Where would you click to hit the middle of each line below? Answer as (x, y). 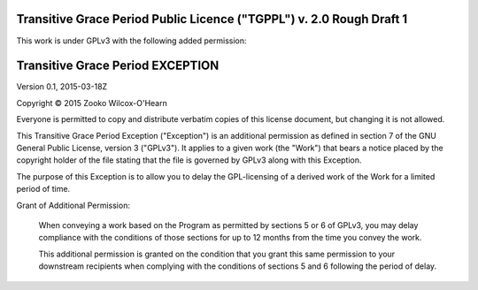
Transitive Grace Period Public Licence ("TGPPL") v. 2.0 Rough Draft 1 (212, 19)
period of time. (43, 189)
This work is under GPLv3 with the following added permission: (131, 41)
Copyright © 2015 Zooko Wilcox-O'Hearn (92, 103)
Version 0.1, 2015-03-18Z (62, 87)
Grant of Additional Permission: (73, 205)
